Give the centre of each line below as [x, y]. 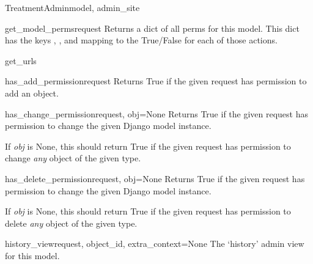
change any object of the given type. [73, 158]
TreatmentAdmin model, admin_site [72, 7]
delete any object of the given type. [71, 223]
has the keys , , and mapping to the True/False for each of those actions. [141, 40]
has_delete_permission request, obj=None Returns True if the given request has [155, 178]
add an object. [32, 93]
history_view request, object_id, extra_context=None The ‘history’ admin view [155, 244]
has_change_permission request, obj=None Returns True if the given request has [157, 113]
